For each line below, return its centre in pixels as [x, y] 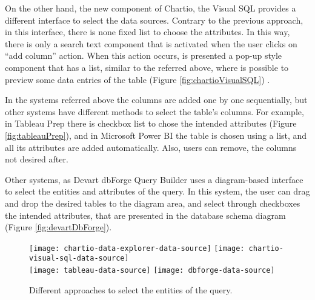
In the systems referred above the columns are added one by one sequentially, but [156, 100]
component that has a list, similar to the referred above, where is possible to [147, 67]
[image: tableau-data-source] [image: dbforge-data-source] [152, 270]
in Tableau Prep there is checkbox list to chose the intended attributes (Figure [151, 123]
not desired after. [37, 159]
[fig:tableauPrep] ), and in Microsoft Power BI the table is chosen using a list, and [156, 135]
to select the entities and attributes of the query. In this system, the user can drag [157, 191]
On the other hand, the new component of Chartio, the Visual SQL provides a [151, 8]
